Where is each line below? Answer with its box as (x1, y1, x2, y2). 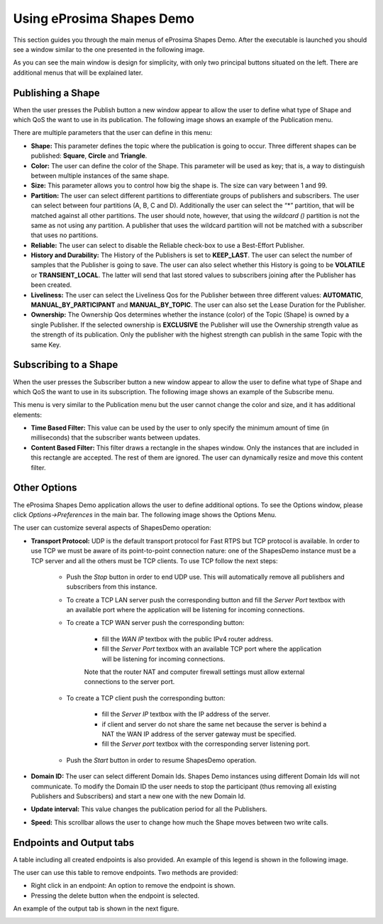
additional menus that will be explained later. (13, 68, 143, 77)
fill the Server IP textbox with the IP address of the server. (101, 710, 271, 719)
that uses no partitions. (30, 231, 99, 239)
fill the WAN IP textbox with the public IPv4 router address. (101, 634, 273, 643)
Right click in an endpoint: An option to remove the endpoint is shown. (30, 881, 235, 890)
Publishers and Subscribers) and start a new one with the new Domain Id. (30, 792, 246, 800)
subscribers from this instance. (66, 582, 157, 591)
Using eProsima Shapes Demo (13, 11, 195, 26)
